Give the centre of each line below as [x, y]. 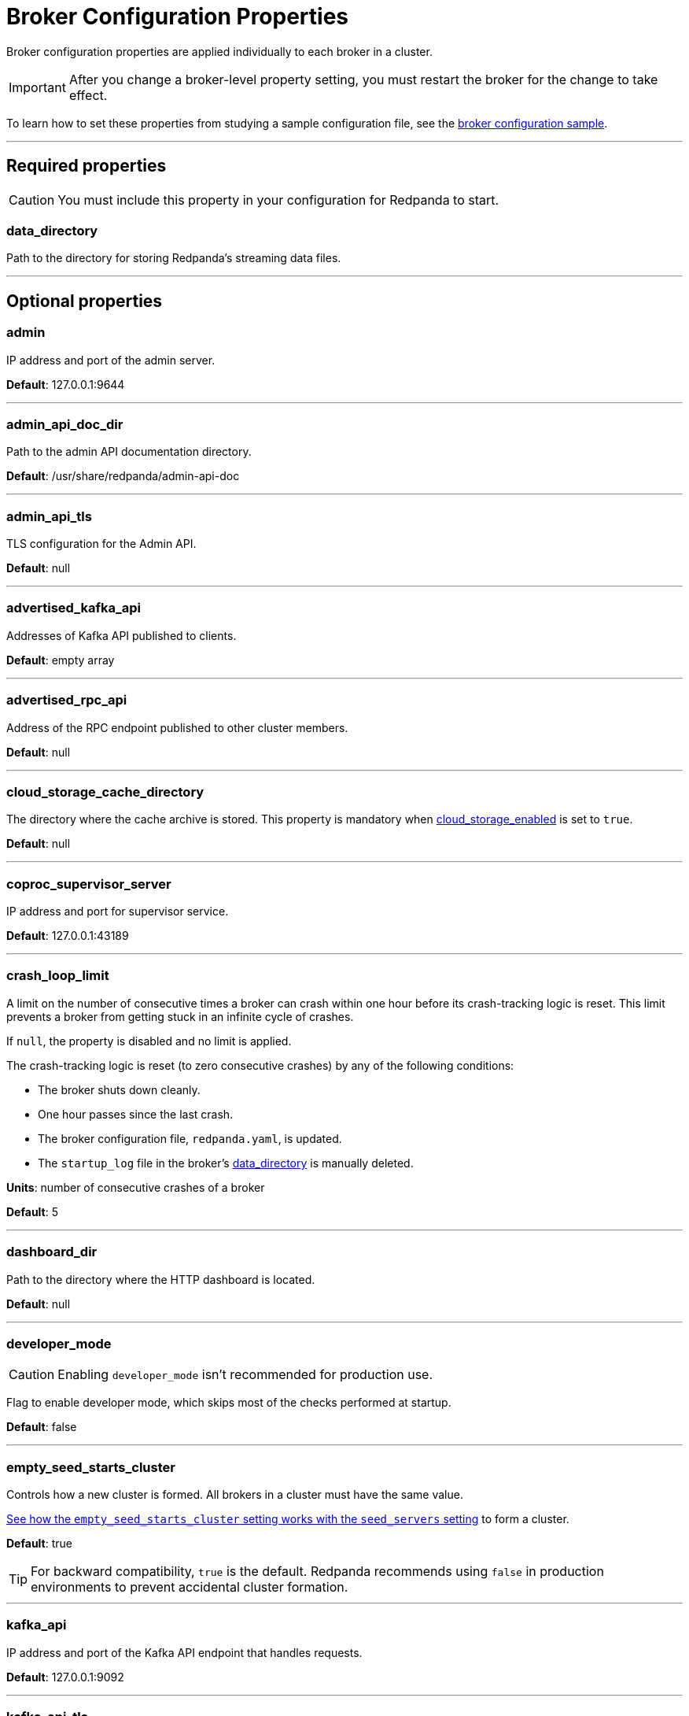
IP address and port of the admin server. [111, 360]
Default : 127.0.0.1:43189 [68, 936]
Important [37, 87]
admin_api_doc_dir [65, 424]
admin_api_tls [49, 516]
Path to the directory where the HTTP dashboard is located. [161, 1279]
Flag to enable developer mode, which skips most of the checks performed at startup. [229, 1403]
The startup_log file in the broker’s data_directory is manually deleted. [226, 1163]
